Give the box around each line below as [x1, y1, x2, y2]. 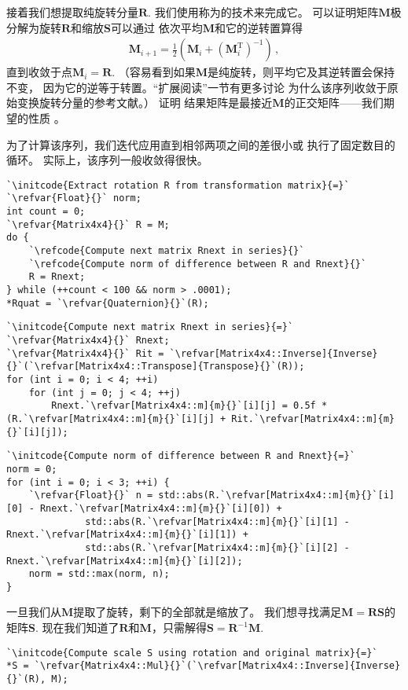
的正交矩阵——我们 [284, 94, 384, 111]
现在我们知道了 [42, 619, 119, 636]
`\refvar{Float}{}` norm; [6, 193, 142, 204]
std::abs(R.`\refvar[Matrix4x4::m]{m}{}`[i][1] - [85, 516, 350, 527]
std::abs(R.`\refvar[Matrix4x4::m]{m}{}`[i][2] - [85, 541, 350, 553]
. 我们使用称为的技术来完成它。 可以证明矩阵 [148, 4, 379, 20]
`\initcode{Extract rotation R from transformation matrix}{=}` [6, 179, 350, 191]
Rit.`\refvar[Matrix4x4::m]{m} [231, 413, 395, 424]
